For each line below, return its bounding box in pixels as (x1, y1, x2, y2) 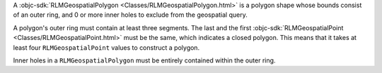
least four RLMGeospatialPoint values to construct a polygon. (13, 43, 200, 52)
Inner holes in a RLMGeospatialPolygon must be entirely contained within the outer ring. (13, 56, 276, 65)
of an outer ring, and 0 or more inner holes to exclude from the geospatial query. (13, 11, 248, 19)
